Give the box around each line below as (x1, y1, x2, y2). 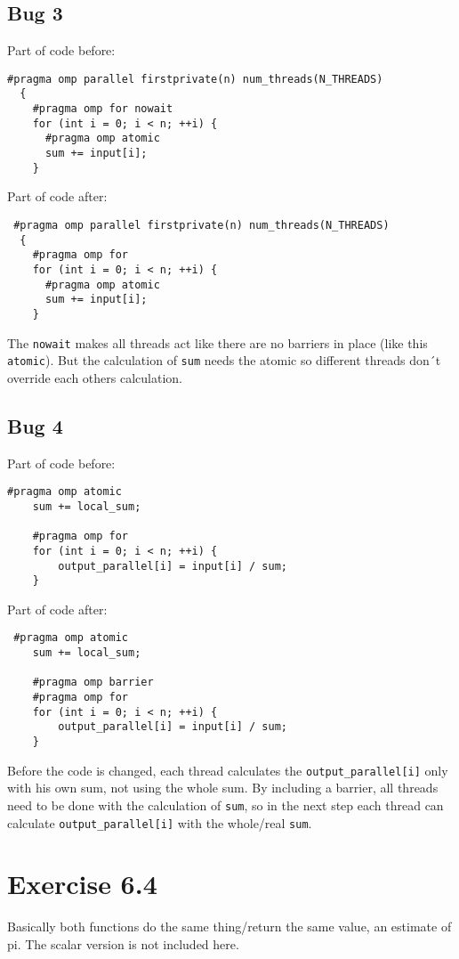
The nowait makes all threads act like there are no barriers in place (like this (7, 333, 428, 352)
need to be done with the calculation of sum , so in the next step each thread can (7, 795, 444, 814)
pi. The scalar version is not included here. (7, 935, 239, 953)
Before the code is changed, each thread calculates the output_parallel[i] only (7, 760, 448, 779)
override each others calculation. (7, 368, 182, 386)
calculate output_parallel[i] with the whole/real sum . (7, 813, 312, 832)
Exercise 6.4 (7, 866, 157, 902)
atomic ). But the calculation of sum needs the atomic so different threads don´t (7, 351, 441, 370)
